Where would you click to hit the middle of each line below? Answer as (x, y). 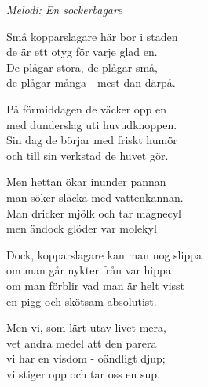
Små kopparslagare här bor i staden (92, 36)
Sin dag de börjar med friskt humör (92, 140)
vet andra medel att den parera (82, 342)
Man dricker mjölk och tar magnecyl (94, 212)
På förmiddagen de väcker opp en (87, 108)
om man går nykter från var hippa (89, 270)
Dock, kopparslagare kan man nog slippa (104, 254)
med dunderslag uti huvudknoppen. (92, 124)
